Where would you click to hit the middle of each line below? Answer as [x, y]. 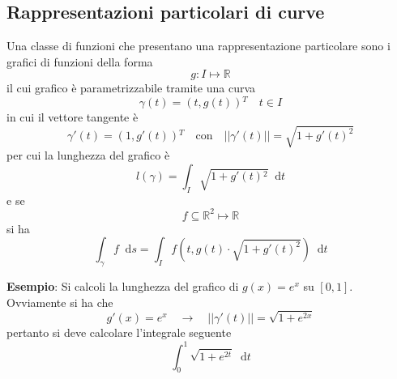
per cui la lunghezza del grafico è [88, 155]
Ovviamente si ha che [60, 302]
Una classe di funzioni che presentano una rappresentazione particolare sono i [198, 46]
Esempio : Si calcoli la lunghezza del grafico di [123, 286]
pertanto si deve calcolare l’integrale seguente [119, 332]
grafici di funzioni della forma [80, 61]
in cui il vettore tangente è [73, 117]
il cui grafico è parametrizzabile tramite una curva [131, 88]
